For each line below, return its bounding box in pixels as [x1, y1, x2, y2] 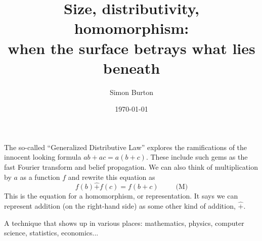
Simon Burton [109, 86, 154, 97]
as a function [20, 171, 60, 182]
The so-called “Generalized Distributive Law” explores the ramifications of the [4, 141, 247, 152]
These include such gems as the [150, 152, 248, 162]
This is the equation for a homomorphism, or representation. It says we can [4, 190, 238, 201]
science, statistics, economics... [4, 227, 99, 238]
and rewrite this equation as [68, 171, 155, 182]
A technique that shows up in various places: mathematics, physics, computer [4, 217, 244, 228]
